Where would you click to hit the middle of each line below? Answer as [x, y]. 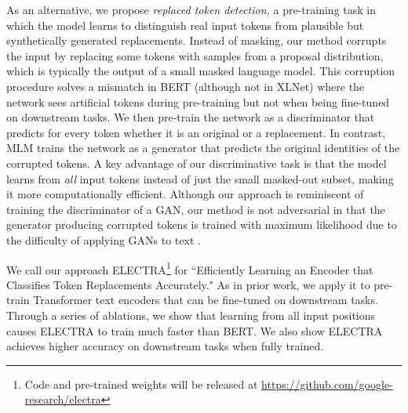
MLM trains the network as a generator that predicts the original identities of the [203, 148]
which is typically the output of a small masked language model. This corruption [201, 71]
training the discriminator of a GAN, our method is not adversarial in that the [196, 209]
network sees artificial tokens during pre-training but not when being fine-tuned [198, 101]
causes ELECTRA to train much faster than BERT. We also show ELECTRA [195, 330]
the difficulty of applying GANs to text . [104, 239]
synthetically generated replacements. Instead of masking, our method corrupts [197, 40]
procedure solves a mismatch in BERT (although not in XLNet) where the [186, 86]
